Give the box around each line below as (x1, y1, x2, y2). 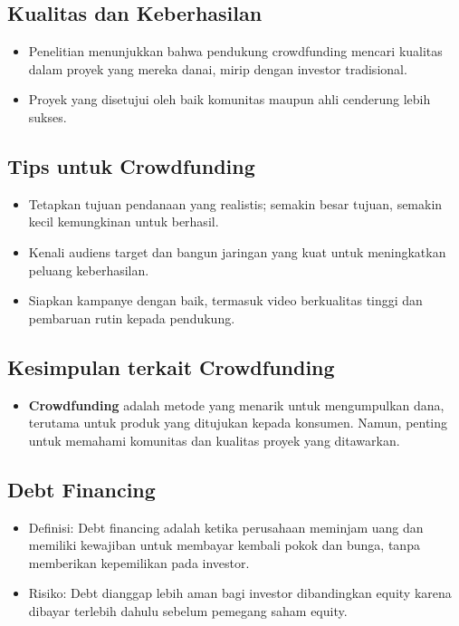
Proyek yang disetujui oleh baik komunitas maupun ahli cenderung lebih (28, 90, 431, 109)
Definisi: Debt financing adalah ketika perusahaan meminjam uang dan (28, 517, 424, 536)
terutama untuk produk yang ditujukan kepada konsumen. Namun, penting (28, 413, 448, 432)
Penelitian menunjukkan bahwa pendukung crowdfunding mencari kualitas (28, 42, 443, 61)
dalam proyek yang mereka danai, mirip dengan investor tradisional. (28, 59, 407, 78)
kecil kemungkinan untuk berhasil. (28, 212, 219, 231)
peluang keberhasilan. (28, 260, 149, 279)
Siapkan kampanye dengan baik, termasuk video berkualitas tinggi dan (28, 291, 423, 310)
